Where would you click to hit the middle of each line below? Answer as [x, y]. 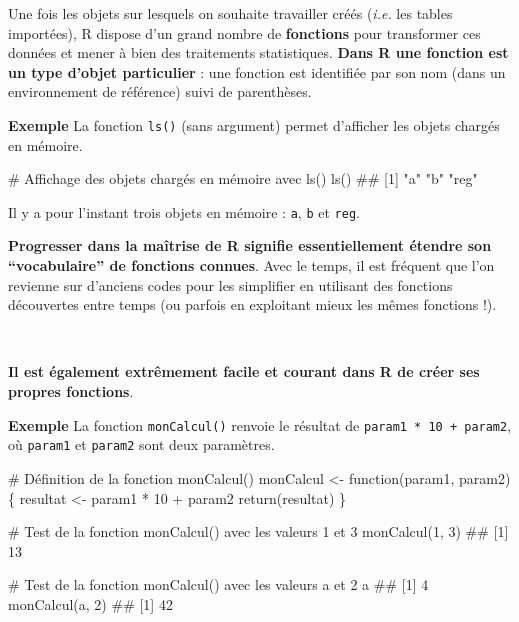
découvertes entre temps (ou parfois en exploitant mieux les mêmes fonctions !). [252, 304]
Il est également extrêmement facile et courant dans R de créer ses [244, 371]
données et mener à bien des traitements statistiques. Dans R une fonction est [258, 52]
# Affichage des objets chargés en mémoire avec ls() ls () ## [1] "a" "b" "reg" [243, 178]
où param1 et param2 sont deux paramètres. [141, 444]
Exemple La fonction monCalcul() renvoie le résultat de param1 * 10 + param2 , [260, 424]
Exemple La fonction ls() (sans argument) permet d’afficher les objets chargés [254, 124]
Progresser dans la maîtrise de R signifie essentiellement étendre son [250, 245]
